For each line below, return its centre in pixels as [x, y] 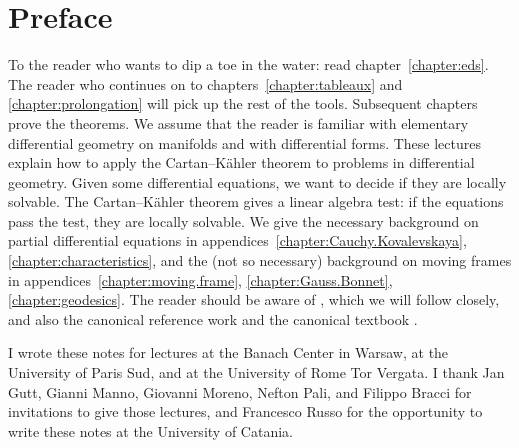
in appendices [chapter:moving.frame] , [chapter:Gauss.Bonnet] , [200, 279]
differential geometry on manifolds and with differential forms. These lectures [244, 142]
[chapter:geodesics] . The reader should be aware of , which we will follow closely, [254, 299]
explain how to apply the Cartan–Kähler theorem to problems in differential [241, 162]
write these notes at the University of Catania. [150, 430]
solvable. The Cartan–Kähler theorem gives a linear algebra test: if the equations [256, 201]
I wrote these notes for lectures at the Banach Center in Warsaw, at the [228, 352]
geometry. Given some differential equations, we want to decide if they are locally [257, 181]
